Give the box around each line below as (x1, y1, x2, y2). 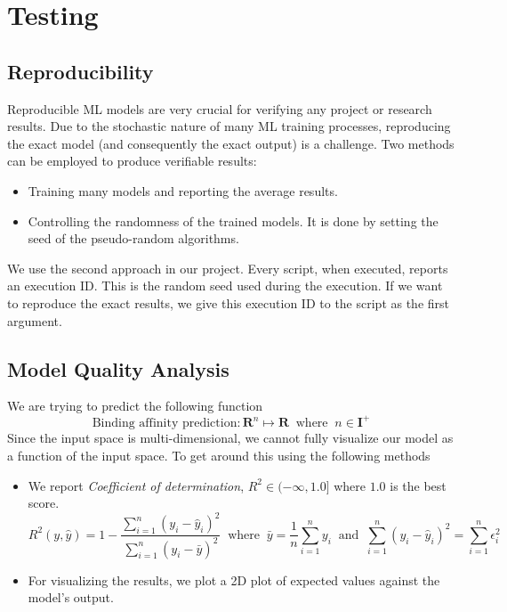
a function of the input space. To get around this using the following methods (7, 446, 431, 464)
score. (28, 494, 60, 512)
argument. (7, 311, 62, 330)
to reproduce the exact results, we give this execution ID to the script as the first (7, 293, 450, 312)
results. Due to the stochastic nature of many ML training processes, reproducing (7, 117, 451, 135)
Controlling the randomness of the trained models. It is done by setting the (28, 211, 439, 230)
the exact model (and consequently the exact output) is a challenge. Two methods (7, 134, 455, 152)
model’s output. (28, 588, 114, 607)
